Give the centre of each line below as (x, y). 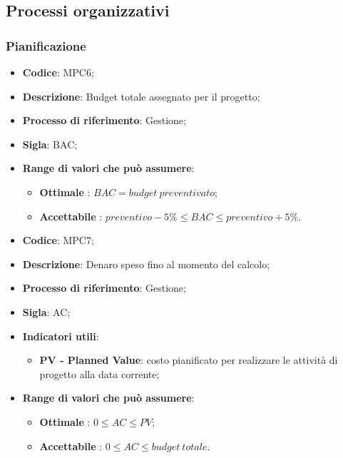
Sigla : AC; (46, 311)
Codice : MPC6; (58, 72)
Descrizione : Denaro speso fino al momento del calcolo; (146, 264)
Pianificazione (46, 45)
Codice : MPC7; (58, 240)
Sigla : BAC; (50, 144)
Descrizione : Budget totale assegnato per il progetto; (141, 96)
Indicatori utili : (61, 336)
